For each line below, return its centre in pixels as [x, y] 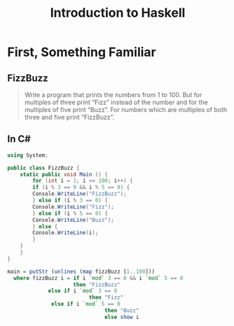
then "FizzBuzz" [97, 285]
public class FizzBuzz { [43, 168]
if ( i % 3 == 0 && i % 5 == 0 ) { [81, 187]
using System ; [28, 155]
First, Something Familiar [82, 52]
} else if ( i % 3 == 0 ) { [70, 201]
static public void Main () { [64, 174]
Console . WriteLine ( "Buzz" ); [73, 220]
